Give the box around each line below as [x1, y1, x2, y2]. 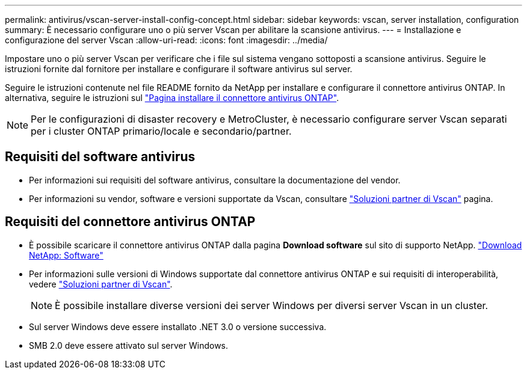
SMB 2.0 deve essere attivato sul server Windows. [29, 340, 229, 351]
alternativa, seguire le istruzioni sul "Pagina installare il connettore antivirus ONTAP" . [5, 93, 339, 103]
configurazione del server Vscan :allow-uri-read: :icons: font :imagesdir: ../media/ [5, 35, 328, 45]
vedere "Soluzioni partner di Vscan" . [29, 278, 173, 289]
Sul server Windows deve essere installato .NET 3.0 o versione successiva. [29, 321, 327, 332]
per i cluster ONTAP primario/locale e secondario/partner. [31, 125, 292, 137]
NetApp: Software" [29, 250, 103, 260]
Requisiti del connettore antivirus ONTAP [5, 214, 256, 230]
